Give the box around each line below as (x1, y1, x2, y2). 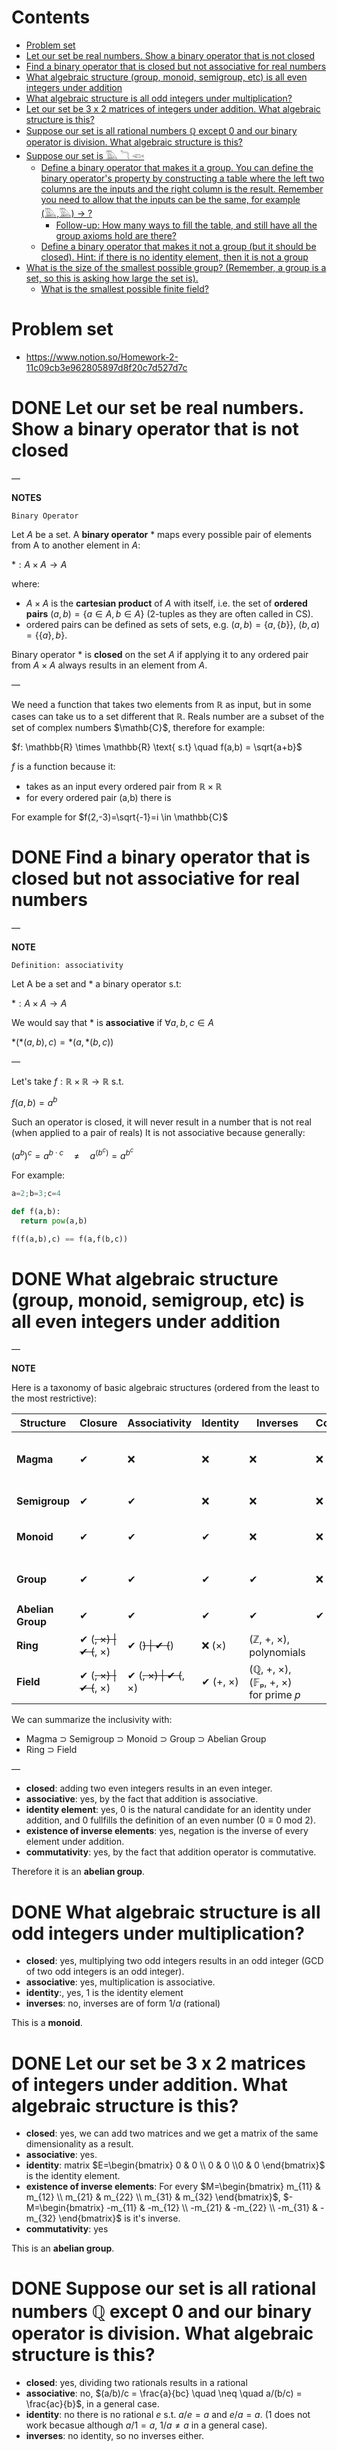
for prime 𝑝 (249, 1688, 301, 1702)
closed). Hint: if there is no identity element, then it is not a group (40, 251, 309, 263)
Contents (11, 6, 91, 29)
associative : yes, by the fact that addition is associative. (25, 1793, 259, 1805)
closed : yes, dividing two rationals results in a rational (25, 2377, 248, 2389)
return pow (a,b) (20, 1216, 88, 1226)
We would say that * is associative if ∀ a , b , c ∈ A (11, 1016, 214, 1028)
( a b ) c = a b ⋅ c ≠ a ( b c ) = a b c (11, 1146, 134, 1161)
